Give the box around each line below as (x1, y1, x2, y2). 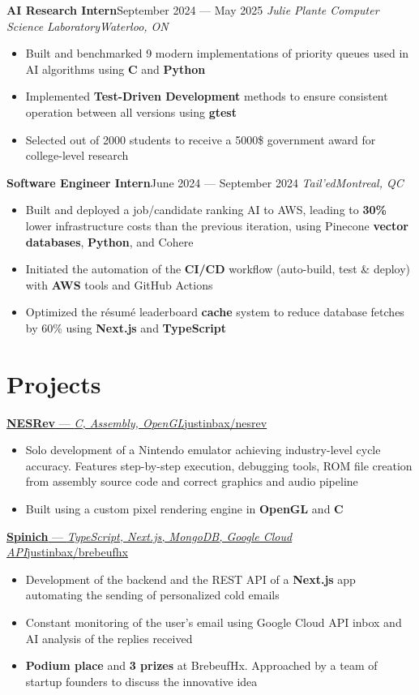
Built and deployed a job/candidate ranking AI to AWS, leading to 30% (25, 201, 387, 218)
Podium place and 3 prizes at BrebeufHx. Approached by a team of (25, 657, 378, 674)
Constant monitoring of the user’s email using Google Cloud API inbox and (25, 613, 402, 630)
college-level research (25, 147, 129, 164)
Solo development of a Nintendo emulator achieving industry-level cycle (25, 441, 381, 458)
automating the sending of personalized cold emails (25, 586, 280, 603)
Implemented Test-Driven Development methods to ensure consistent (25, 88, 388, 105)
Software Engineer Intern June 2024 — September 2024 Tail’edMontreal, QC (6, 174, 404, 191)
